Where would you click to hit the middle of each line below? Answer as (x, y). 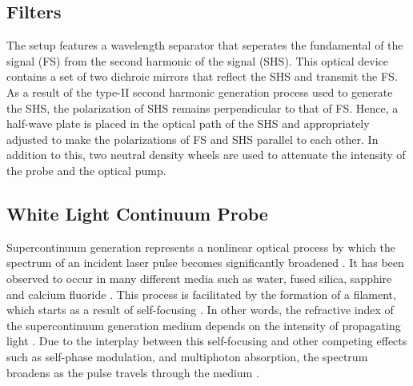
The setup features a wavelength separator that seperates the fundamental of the (205, 45)
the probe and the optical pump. (86, 170)
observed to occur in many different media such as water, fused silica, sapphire (199, 278)
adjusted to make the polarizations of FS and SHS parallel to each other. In (192, 139)
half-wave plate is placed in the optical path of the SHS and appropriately (188, 123)
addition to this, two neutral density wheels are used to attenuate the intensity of (206, 155)
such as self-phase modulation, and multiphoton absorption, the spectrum (187, 356)
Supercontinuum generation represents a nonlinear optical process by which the (201, 247)
